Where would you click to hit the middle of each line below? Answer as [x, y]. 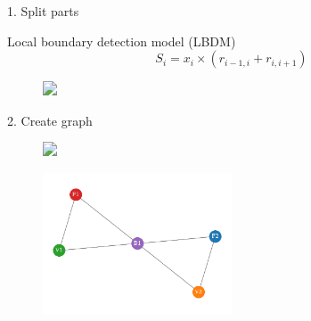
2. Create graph [50, 120]
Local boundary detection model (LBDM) [122, 41]
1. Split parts [43, 11]
